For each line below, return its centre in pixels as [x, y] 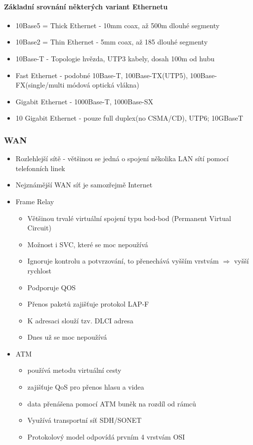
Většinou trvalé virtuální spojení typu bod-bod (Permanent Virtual [129, 218]
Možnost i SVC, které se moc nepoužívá [88, 244]
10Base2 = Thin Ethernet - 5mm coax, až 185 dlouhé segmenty [112, 42]
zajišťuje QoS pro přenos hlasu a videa [86, 387]
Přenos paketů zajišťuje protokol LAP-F [88, 304]
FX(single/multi [40, 85]
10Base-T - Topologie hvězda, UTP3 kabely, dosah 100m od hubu [115, 58]
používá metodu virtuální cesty [74, 370]
